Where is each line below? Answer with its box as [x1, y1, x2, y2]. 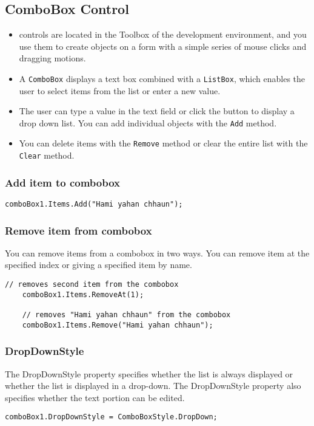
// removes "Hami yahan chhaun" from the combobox [22, 311, 231, 320]
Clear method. [19, 149, 75, 162]
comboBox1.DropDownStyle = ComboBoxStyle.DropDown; [5, 413, 218, 422]
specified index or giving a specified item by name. [5, 258, 192, 271]
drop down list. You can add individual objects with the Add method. [19, 116, 277, 129]
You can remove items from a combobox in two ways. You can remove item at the [5, 246, 310, 259]
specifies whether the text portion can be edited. [5, 391, 185, 404]
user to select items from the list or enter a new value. [19, 84, 221, 97]
